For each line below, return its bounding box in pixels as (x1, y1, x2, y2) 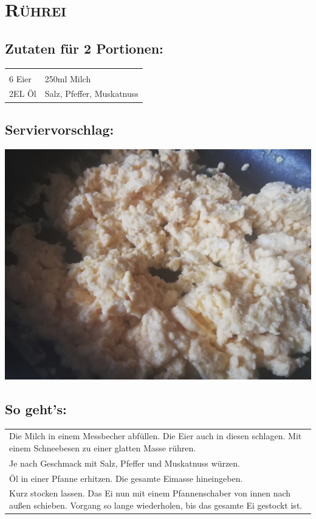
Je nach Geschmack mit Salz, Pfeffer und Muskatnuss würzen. (9, 456, 241, 469)
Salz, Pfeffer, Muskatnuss (44, 87, 139, 100)
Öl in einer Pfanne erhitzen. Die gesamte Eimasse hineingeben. (9, 471, 243, 484)
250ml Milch (44, 72, 91, 85)
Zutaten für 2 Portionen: (5, 38, 163, 57)
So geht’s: (5, 399, 67, 418)
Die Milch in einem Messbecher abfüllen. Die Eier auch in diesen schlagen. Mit (9, 429, 302, 442)
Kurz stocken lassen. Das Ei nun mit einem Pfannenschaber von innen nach (9, 487, 291, 500)
